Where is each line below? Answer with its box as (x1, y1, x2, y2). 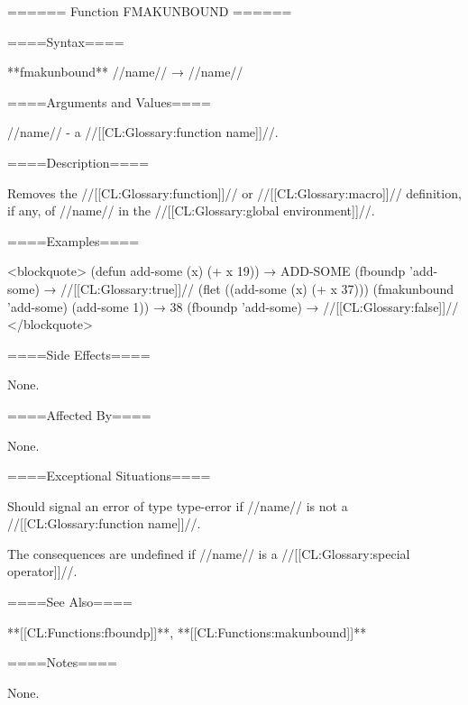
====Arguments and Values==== (7, 92, 211, 111)
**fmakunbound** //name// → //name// (7, 62, 243, 81)
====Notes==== (7, 653, 117, 672)
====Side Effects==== (7, 344, 151, 363)
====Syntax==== (7, 32, 124, 50)
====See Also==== (7, 592, 133, 611)
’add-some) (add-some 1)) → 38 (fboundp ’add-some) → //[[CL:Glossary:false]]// (7, 297, 459, 316)
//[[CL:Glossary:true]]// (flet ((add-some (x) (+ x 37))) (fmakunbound (60, 279, 454, 298)
